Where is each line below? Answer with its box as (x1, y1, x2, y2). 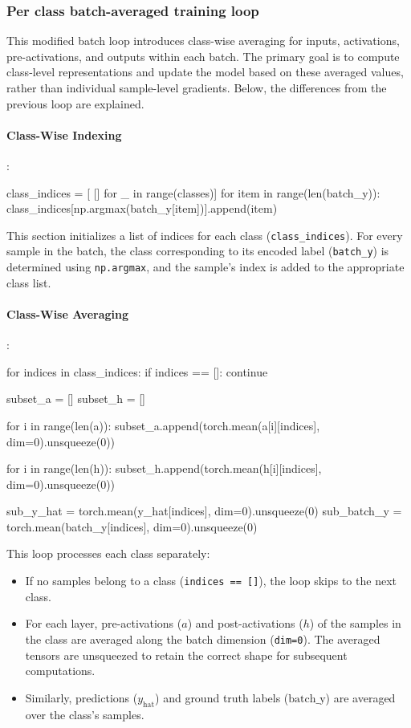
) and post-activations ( (187, 615, 303, 632)
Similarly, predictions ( (25, 689, 138, 706)
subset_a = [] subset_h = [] (6, 390, 145, 407)
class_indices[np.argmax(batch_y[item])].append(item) (6, 200, 278, 217)
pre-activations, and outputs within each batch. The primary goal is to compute (6, 47, 400, 64)
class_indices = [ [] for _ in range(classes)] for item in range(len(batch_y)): (6, 184, 380, 201)
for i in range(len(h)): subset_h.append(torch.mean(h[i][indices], (6, 460, 322, 477)
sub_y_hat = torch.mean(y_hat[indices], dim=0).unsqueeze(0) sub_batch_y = (6, 502, 402, 519)
